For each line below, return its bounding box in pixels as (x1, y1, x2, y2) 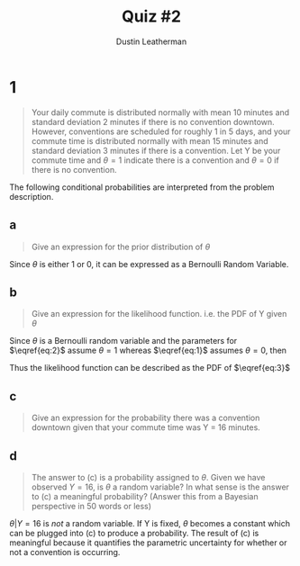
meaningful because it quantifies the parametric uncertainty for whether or (9, 537, 287, 548)
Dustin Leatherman (115, 36, 187, 47)
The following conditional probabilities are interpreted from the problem (9, 182, 275, 193)
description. (9, 191, 54, 202)
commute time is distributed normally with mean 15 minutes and (31, 135, 268, 146)
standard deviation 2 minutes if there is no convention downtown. (31, 116, 275, 127)
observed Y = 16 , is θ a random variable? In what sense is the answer (31, 481, 290, 492)
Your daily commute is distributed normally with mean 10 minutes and (31, 106, 290, 118)
